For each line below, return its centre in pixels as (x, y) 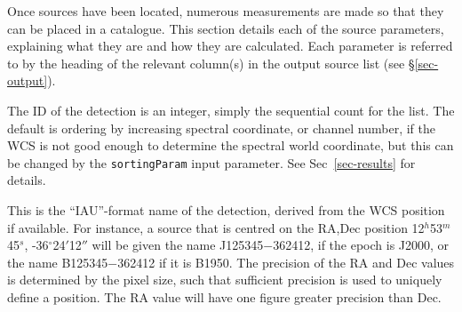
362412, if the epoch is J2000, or (361, 245)
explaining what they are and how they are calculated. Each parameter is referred (230, 46)
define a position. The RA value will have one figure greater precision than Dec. (224, 296)
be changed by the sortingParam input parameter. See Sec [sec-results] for (211, 162)
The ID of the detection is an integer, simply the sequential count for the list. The (231, 110)
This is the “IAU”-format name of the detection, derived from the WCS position (226, 210)
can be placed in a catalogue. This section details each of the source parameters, (226, 28)
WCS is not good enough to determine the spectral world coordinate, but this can (231, 145)
